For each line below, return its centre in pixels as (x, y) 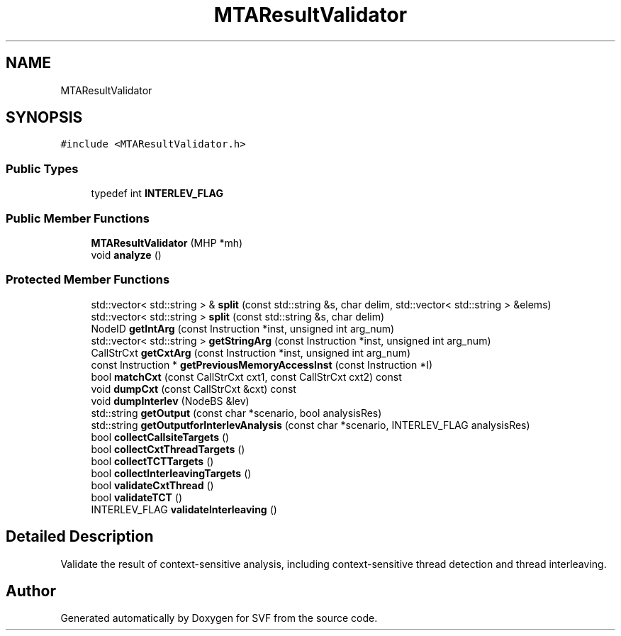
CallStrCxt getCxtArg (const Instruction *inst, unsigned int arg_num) (251, 352)
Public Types (42, 168)
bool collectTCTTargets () (152, 461)
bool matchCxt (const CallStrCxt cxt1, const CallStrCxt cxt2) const (246, 376)
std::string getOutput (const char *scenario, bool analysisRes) (236, 413)
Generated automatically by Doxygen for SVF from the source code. (219, 618)
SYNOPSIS (44, 118)
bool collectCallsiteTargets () (160, 437)
